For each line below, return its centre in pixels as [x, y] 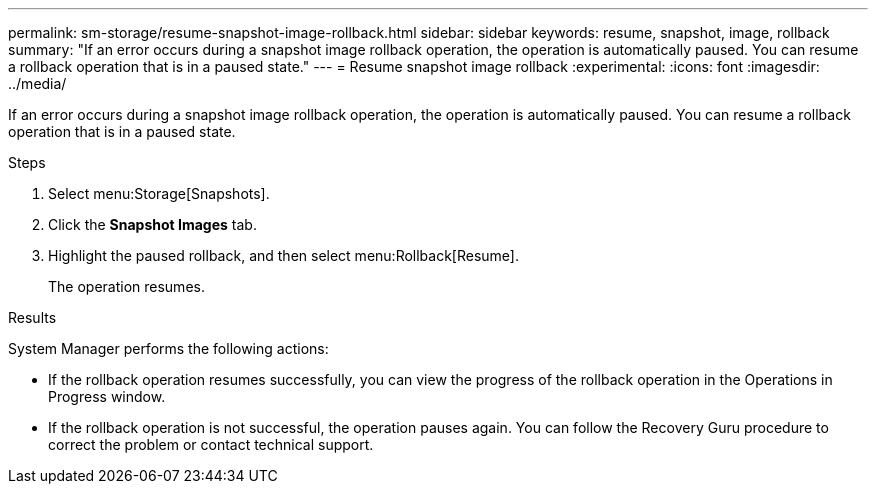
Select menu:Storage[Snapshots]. [159, 193]
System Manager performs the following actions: [168, 348]
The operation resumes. [126, 286]
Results [32, 317]
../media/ [37, 83]
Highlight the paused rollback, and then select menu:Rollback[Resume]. [284, 255]
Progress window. [107, 396]
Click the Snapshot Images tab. [152, 224]
